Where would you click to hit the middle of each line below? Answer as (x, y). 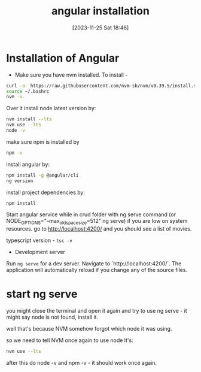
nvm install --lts (29, 119)
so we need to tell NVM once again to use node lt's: (70, 340)
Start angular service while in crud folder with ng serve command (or (91, 214)
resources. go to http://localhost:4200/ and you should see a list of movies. (99, 229)
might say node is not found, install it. (52, 317)
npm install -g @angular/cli (42, 175)
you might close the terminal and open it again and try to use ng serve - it (97, 311)
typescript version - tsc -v (39, 240)
